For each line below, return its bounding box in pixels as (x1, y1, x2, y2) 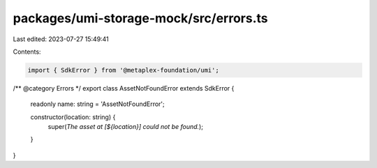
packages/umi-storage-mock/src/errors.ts (13, 10, 268, 26)
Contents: (13, 47, 41, 56)
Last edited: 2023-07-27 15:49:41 (13, 35, 110, 43)
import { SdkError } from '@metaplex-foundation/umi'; (27, 66, 219, 74)
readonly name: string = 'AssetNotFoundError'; (30, 100, 165, 108)
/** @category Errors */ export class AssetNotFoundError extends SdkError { (13, 84, 235, 92)
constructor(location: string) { (30, 112, 116, 121)
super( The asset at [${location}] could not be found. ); (47, 123, 204, 131)
